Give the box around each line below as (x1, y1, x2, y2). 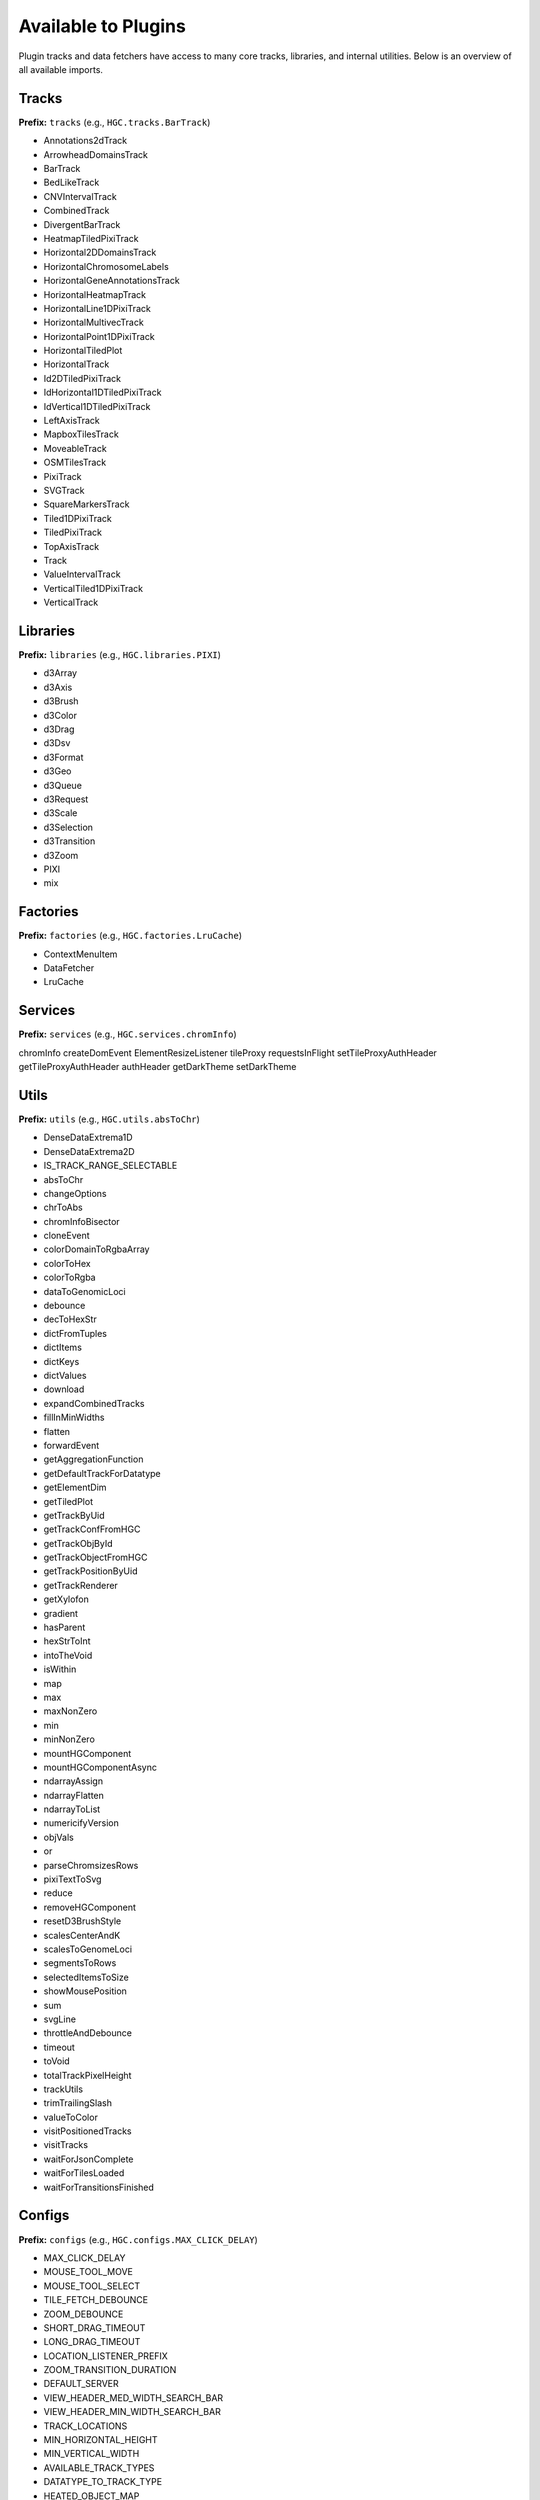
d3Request (43, 793, 89, 805)
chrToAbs (43, 1201, 84, 1214)
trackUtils (43, 2083, 84, 2095)
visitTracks (43, 2139, 89, 2151)
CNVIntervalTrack (43, 190, 117, 202)
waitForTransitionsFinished (43, 2181, 155, 2193)
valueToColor (43, 2111, 99, 2123)
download (43, 1383, 85, 1395)
